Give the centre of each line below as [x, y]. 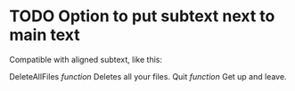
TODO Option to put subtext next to [142, 16]
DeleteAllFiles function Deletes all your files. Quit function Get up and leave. [148, 76]
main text [45, 35]
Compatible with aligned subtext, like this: [86, 59]
